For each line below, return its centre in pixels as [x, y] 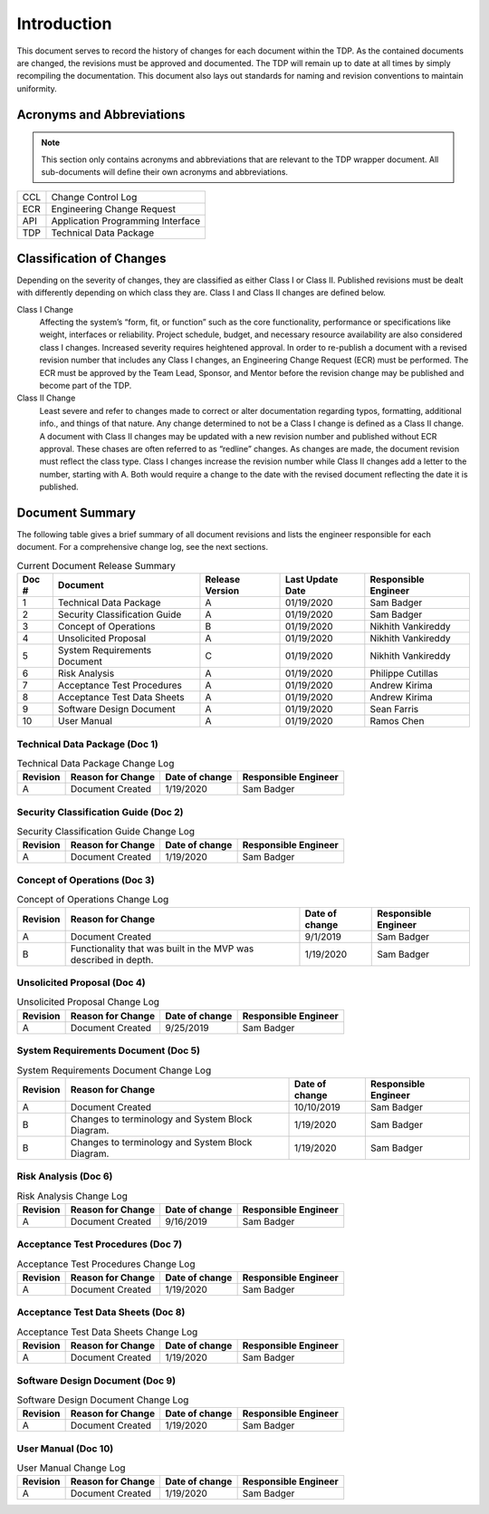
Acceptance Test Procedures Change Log [106, 1264]
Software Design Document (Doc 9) [96, 1380]
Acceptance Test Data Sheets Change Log [107, 1332]
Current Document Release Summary [96, 565]
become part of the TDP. [86, 385]
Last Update [312, 580]
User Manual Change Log [71, 1468]
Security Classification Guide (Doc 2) [100, 812]
